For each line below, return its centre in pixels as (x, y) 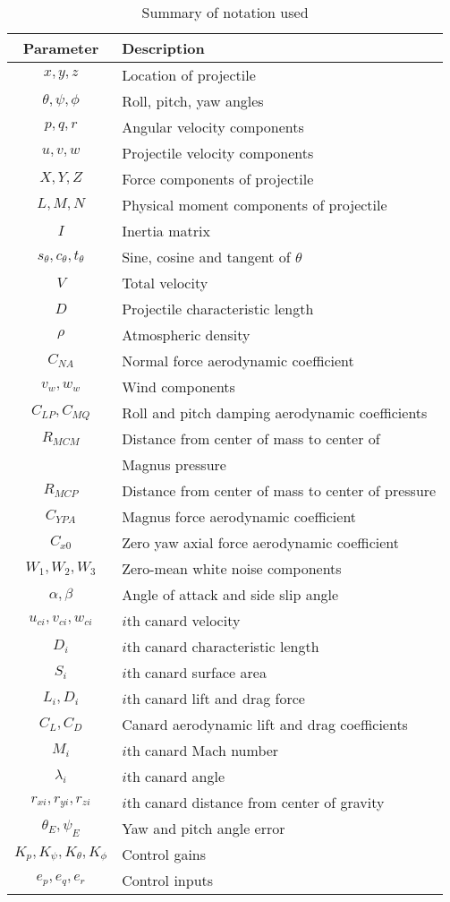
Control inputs (168, 880)
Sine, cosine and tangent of (206, 257)
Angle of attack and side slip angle (230, 594)
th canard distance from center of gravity (255, 802)
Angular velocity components (213, 127)
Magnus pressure (174, 464)
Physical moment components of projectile (255, 205)
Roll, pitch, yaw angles (193, 101)
